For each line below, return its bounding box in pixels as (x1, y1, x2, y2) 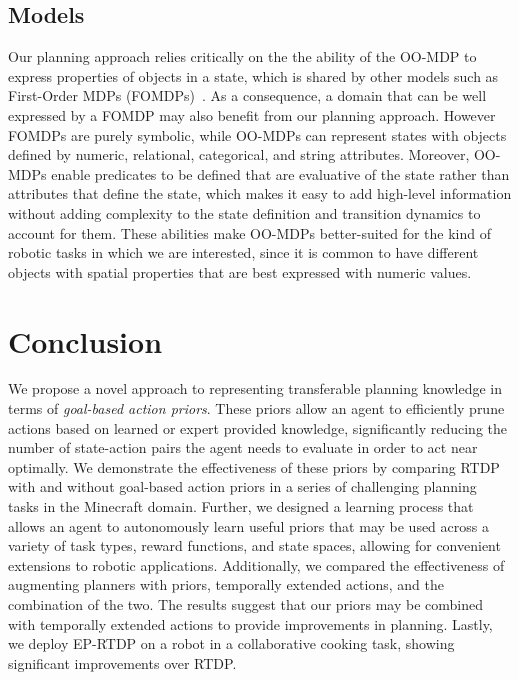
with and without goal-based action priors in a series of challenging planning (8, 476, 477, 497)
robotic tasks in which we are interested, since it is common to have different (8, 242, 479, 263)
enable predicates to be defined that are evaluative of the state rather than (51, 163, 510, 184)
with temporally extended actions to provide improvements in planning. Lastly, (8, 613, 493, 634)
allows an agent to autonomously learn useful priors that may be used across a (8, 515, 489, 536)
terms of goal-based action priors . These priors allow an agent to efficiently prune (8, 398, 505, 419)
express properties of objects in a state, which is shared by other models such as (8, 65, 499, 86)
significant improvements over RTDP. (8, 652, 237, 673)
